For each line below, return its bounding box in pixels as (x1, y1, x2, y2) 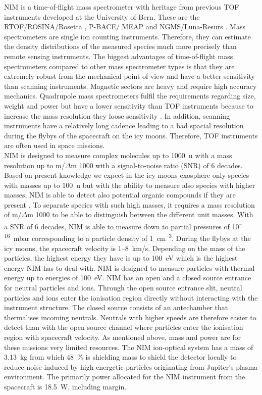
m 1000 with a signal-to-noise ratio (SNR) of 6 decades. (71, 160, 243, 170)
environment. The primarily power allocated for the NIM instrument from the (4, 371, 245, 382)
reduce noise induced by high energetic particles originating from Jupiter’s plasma (4, 361, 258, 372)
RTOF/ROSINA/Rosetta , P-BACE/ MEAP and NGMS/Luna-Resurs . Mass (4, 21, 245, 32)
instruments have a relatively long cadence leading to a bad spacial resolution (4, 120, 244, 131)
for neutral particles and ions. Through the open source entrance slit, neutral (4, 282, 242, 292)
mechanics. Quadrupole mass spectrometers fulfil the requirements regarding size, (4, 90, 256, 101)
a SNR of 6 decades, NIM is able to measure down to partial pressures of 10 (4, 221, 239, 231)
